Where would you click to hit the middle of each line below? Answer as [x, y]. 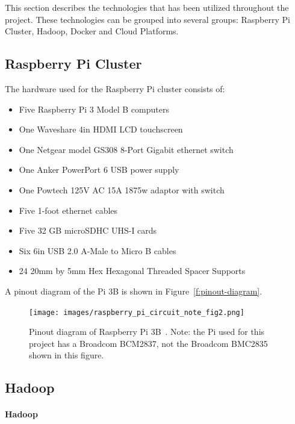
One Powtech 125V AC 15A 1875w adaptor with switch [122, 189]
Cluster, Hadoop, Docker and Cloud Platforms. [92, 31]
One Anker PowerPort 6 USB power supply [99, 170]
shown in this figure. [67, 355]
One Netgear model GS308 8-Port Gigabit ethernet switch [126, 149]
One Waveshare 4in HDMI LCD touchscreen [101, 129]
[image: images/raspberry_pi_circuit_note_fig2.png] [137, 312]
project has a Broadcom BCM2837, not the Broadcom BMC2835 [148, 343]
